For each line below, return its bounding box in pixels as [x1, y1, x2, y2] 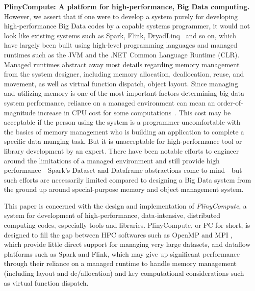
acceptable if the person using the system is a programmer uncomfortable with [4, 117, 241, 127]
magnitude [4, 107, 36, 117]
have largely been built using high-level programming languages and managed [4, 40, 237, 50]
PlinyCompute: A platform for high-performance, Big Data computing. [4, 1, 250, 11]
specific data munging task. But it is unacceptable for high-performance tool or [4, 136, 242, 146]
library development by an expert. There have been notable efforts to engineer [4, 145, 239, 156]
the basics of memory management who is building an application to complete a [4, 126, 244, 136]
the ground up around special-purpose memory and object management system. [4, 184, 244, 194]
